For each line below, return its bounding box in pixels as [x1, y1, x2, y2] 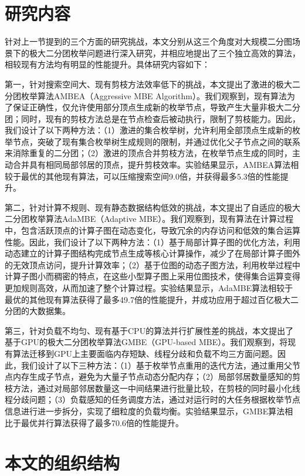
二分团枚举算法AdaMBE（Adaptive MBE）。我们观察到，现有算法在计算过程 [5, 212, 294, 225]
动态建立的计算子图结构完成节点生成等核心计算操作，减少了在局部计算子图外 [5, 247, 300, 259]
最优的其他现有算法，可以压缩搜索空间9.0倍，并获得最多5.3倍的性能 [21, 170, 280, 182]
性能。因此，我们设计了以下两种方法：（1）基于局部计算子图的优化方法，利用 [5, 235, 300, 248]
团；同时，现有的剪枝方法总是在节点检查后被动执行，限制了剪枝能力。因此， [5, 112, 300, 124]
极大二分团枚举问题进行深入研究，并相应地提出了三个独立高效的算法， [29, 46, 300, 59]
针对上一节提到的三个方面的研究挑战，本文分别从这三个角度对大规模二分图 [5, 35, 292, 48]
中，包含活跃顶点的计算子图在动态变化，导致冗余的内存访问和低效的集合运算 [5, 224, 300, 237]
